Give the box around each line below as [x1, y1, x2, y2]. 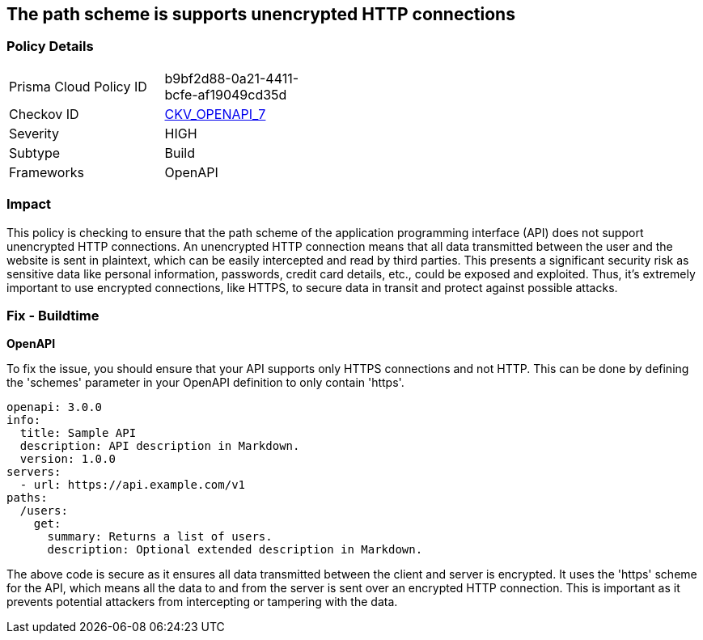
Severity [9, 125, 59, 142]
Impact [6, 196, 52, 213]
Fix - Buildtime [6, 307, 100, 324]
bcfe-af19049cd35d [164, 86, 287, 103]
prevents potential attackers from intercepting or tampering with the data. [6, 595, 398, 609]
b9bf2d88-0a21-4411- [164, 70, 299, 87]
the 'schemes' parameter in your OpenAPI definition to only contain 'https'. [6, 375, 404, 390]
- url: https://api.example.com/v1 [19, 478, 246, 492]
